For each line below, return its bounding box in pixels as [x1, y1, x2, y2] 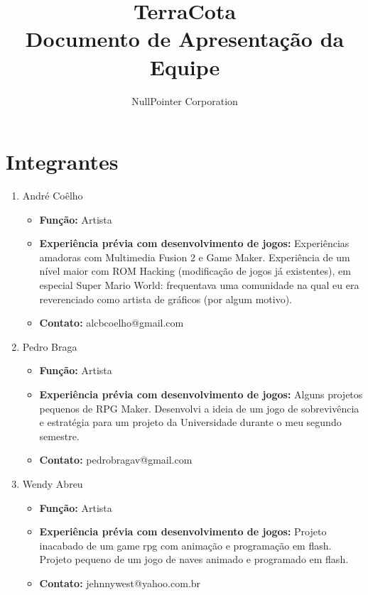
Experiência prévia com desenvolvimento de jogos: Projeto [39, 524, 327, 539]
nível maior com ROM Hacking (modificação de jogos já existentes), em [39, 263, 351, 278]
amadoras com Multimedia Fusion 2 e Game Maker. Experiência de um [39, 249, 350, 264]
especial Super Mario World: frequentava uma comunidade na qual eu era [39, 278, 359, 292]
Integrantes [6, 147, 119, 176]
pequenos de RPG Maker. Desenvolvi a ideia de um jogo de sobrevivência [39, 400, 359, 415]
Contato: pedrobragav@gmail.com [39, 452, 193, 467]
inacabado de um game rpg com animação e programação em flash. [39, 537, 332, 552]
